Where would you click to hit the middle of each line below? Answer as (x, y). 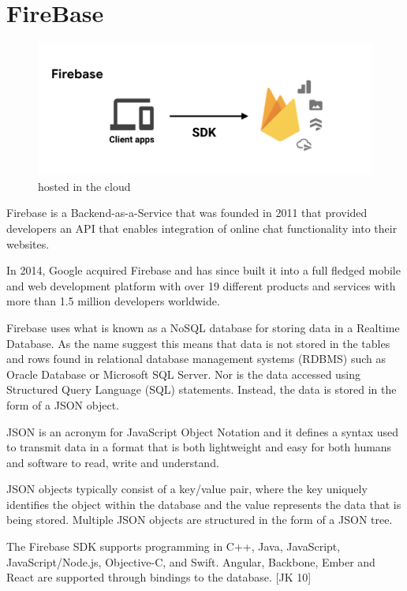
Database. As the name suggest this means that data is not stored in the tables (198, 343)
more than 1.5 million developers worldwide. (113, 301)
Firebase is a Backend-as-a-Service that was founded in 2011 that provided (187, 213)
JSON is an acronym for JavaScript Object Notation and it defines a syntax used (203, 431)
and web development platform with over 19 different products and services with (201, 285)
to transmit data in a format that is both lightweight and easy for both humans (199, 447)
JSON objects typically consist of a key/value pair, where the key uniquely (187, 489)
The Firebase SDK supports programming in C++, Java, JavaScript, (174, 546)
